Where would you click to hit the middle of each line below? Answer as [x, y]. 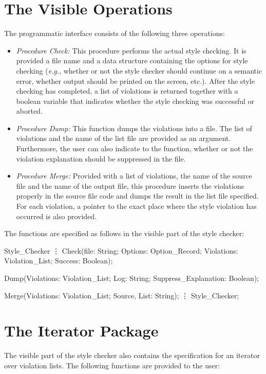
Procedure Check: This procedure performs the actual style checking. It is [131, 50]
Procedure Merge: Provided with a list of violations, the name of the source [134, 176]
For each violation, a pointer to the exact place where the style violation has [136, 206]
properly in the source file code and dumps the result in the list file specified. [137, 196]
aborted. [29, 111]
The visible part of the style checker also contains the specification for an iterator [132, 355]
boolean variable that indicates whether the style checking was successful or [135, 101]
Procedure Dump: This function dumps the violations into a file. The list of [134, 128]
